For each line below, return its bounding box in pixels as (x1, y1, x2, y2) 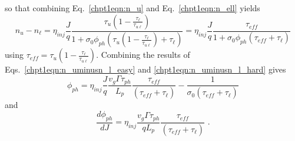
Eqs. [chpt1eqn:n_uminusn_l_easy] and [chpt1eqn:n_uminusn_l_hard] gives (5, 63, 286, 76)
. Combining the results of (96, 48, 190, 61)
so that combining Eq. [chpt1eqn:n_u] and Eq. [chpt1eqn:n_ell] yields (5, 2, 260, 14)
